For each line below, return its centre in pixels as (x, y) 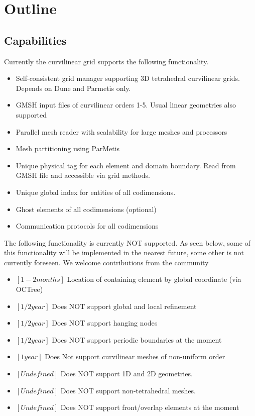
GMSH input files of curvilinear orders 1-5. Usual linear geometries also (126, 105)
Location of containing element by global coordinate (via (154, 279)
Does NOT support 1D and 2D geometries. (126, 374)
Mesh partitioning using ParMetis (68, 148)
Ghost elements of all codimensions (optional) (86, 209)
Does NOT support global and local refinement (124, 306)
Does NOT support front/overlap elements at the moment (150, 407)
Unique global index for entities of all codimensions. (96, 192)
